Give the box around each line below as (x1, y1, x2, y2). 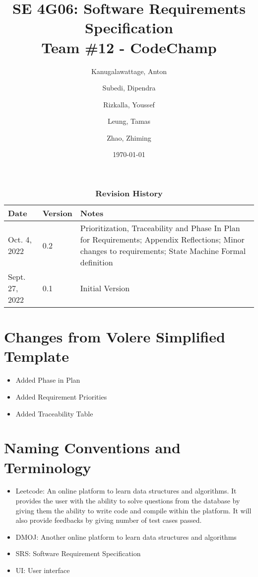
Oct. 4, (8, 234, 32, 246)
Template (4, 346, 69, 366)
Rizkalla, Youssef (103, 99, 155, 109)
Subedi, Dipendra (102, 82, 156, 93)
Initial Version (80, 282, 130, 294)
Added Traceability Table (15, 408, 93, 418)
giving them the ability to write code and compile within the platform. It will (15, 505, 252, 515)
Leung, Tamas (107, 116, 151, 126)
